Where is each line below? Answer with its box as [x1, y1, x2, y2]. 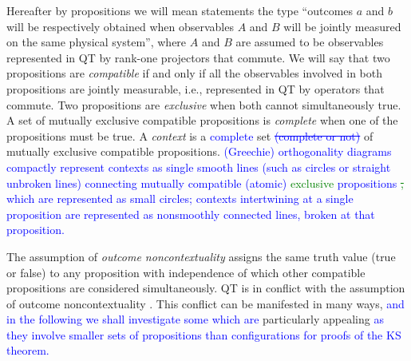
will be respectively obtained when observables [6, 18, 234, 34]
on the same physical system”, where [6, 34, 187, 50]
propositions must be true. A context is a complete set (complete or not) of [6, 127, 373, 144]
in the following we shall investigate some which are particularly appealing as [6, 311, 384, 327]
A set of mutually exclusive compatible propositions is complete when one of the [6, 112, 398, 129]
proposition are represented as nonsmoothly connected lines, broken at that [6, 205, 375, 222]
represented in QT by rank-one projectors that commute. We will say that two [6, 49, 390, 65]
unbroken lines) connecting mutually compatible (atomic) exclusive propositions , [6, 174, 404, 191]
